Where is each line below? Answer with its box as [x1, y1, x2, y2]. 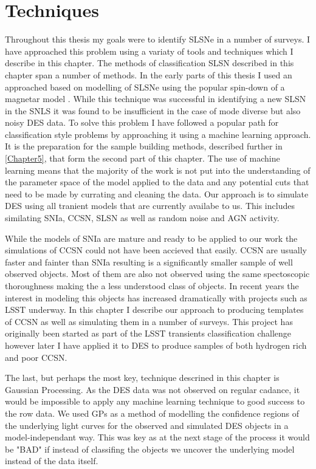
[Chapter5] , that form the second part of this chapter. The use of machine [5, 152, 280, 165]
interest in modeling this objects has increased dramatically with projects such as [5, 291, 307, 304]
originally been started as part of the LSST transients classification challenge [5, 327, 291, 340]
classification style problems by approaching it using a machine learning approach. [5, 128, 311, 140]
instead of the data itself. [5, 454, 98, 467]
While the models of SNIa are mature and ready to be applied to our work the [5, 231, 298, 244]
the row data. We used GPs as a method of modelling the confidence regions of [5, 406, 300, 419]
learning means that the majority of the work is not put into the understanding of [5, 163, 311, 176]
